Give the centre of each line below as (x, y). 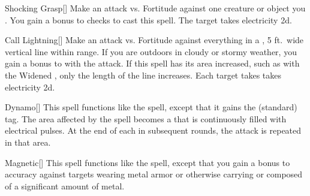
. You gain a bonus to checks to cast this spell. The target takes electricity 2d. (148, 19)
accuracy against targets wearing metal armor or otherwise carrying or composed (154, 174)
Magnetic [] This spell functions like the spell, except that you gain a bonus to (148, 162)
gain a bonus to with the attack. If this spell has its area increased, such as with (152, 63)
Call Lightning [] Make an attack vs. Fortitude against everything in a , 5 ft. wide (154, 40)
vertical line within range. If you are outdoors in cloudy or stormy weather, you (151, 51)
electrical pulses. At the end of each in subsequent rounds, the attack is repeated (153, 130)
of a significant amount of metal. (65, 186)
